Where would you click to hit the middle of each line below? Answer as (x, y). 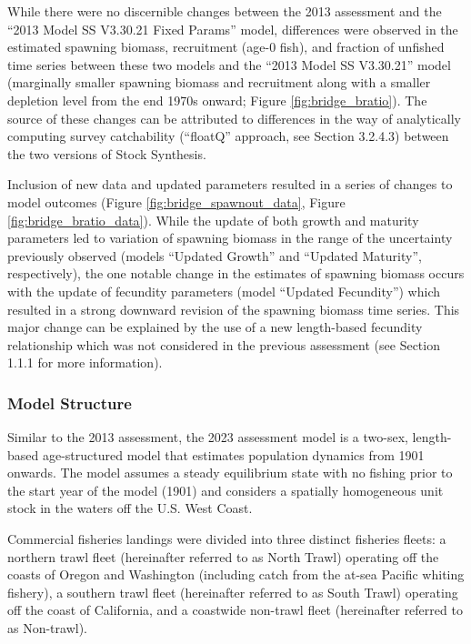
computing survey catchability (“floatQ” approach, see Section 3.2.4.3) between (228, 136)
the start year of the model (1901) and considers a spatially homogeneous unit (225, 490)
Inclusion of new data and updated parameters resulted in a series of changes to (230, 184)
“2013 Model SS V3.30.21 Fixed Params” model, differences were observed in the (233, 29)
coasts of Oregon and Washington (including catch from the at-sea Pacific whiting (236, 574)
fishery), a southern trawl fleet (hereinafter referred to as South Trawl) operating (233, 592)
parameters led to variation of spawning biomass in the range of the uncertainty (230, 238)
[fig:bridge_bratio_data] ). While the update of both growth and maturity (213, 220)
